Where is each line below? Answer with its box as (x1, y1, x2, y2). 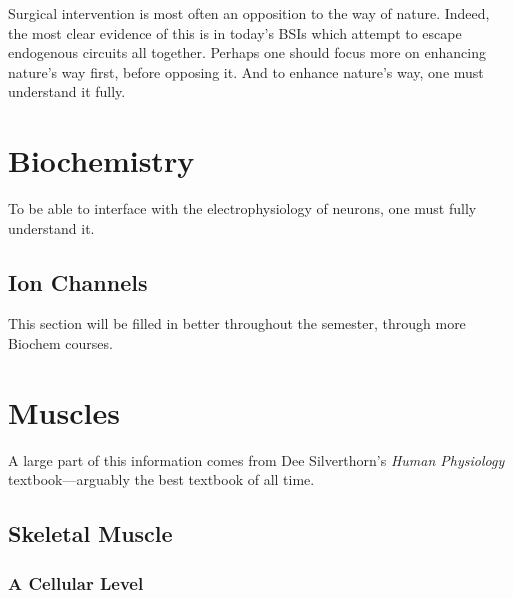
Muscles (8, 391, 120, 432)
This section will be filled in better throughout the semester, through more (8, 313, 466, 334)
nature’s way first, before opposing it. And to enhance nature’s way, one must (8, 61, 484, 82)
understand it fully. (8, 81, 126, 102)
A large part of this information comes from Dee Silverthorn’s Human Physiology (8, 449, 505, 470)
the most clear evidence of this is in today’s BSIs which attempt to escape (8, 22, 462, 43)
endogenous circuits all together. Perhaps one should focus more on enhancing (8, 42, 486, 63)
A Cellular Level (8, 570, 144, 595)
